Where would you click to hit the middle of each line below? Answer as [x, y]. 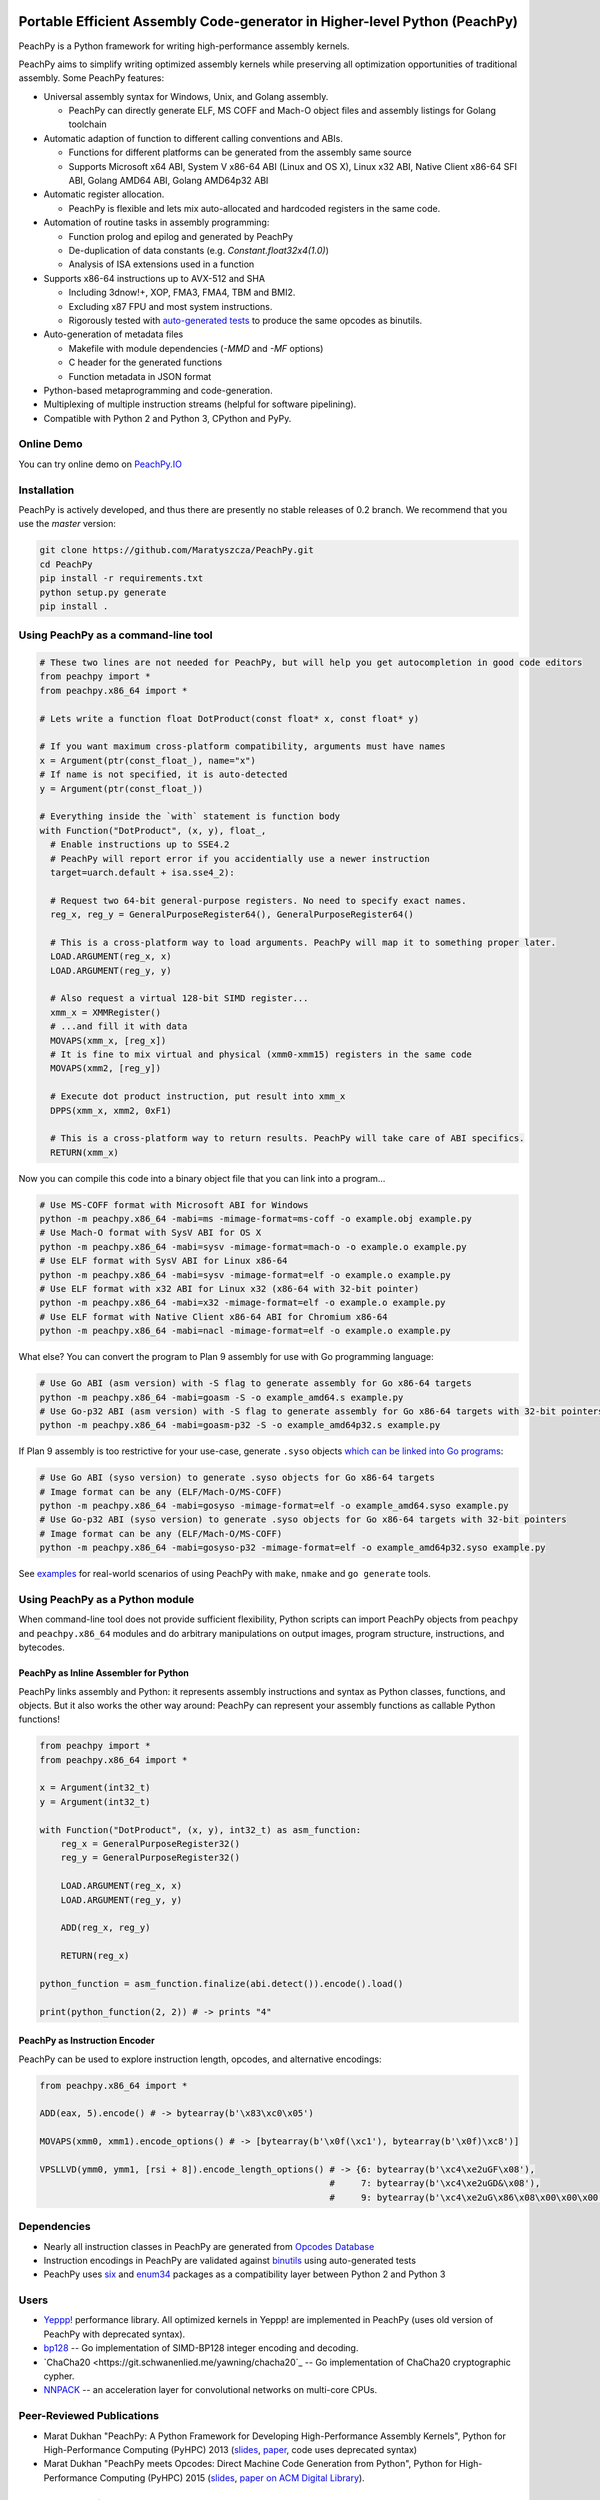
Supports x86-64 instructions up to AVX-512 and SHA [154, 278]
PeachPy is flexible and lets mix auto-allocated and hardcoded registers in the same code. [254, 208]
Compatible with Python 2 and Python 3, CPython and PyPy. [167, 418]
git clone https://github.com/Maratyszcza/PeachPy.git [176, 550]
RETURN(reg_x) [95, 1956]
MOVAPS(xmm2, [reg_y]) [106, 1068]
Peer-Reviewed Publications [89, 2416]
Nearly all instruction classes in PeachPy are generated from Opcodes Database [209, 2246]
